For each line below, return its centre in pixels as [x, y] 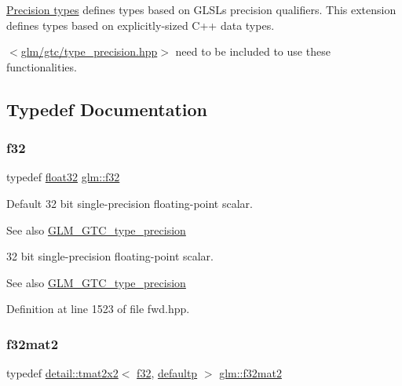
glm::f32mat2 [250, 373]
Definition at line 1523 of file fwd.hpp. [98, 309]
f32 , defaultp [167, 373]
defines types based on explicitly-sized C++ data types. [141, 25]
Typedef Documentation [107, 109]
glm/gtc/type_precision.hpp [89, 51]
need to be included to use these [253, 51]
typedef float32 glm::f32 [63, 177]
